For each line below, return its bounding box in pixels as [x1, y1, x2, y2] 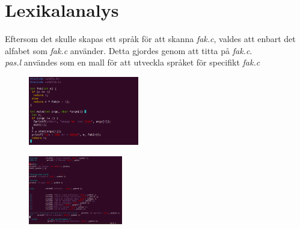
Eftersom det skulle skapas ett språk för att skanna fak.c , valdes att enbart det [5, 32, 296, 45]
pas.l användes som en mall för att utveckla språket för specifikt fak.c [5, 56, 260, 69]
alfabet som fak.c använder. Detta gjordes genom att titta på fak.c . [5, 44, 253, 56]
